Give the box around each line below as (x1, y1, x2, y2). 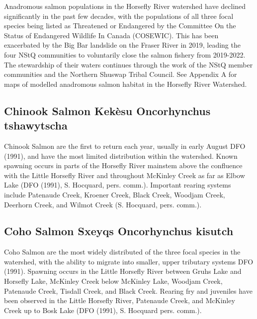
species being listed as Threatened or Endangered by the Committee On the (4, 20, 236, 31)
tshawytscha (4, 118, 68, 133)
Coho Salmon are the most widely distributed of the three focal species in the (4, 247, 241, 257)
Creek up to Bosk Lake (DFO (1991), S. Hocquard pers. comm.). (4, 305, 202, 315)
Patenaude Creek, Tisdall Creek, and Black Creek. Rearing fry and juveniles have (4, 285, 253, 296)
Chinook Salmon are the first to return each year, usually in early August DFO (4, 140, 246, 151)
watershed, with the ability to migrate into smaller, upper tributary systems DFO (4, 256, 254, 266)
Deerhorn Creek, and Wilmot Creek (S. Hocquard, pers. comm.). (4, 199, 202, 209)
